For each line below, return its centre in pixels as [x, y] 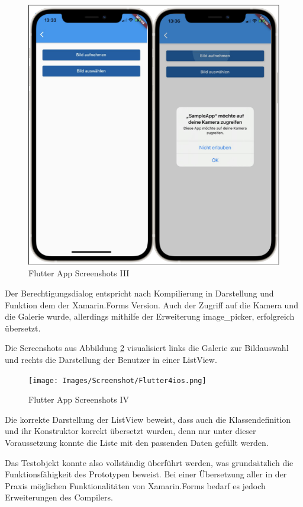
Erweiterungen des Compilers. [59, 497]
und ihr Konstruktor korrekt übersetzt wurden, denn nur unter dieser [130, 431]
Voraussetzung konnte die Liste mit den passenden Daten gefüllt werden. [137, 442]
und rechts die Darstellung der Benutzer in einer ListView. [111, 359]
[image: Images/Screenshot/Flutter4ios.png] [117, 380]
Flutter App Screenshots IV [79, 399]
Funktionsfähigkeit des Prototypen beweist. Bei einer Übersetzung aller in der [146, 474]
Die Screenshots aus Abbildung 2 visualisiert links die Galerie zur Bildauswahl [147, 348]
